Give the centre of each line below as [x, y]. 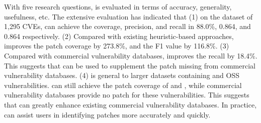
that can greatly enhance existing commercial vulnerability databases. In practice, [130, 104]
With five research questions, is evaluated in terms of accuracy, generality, [118, 6]
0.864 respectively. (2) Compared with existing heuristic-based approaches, [119, 36]
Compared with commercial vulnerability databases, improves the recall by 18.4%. [131, 55]
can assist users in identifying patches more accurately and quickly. [107, 114]
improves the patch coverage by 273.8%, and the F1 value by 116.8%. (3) [117, 46]
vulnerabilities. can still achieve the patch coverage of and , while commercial [123, 85]
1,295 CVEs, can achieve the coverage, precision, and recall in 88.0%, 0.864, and [127, 26]
